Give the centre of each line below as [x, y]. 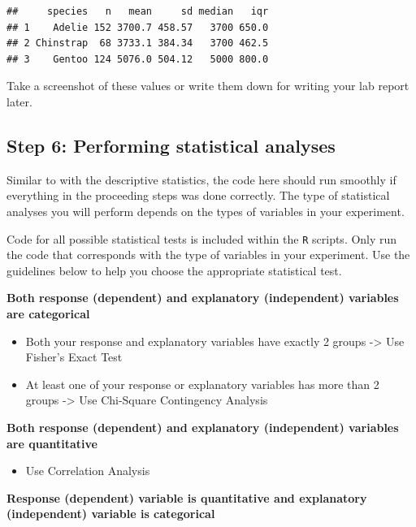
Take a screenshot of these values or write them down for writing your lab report [208, 86]
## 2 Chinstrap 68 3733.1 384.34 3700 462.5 [138, 43]
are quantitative [52, 443]
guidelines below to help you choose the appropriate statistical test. [174, 270]
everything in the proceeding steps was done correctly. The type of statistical [198, 195]
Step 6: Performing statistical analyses [171, 145]
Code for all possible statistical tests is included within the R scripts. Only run [202, 238]
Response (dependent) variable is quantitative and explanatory [187, 497]
